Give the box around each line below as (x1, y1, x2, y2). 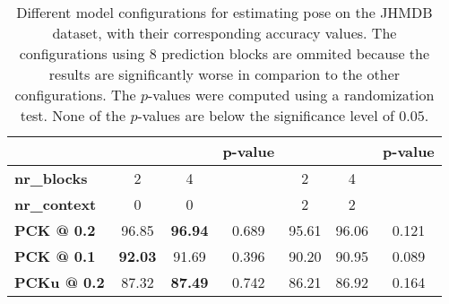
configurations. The (14, 84, 136, 105)
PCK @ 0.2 (14, 220, 96, 240)
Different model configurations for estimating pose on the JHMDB (16, 2, 433, 22)
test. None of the (20, 105, 126, 126)
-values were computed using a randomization (148, 84, 435, 105)
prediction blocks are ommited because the (161, 43, 430, 64)
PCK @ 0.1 (14, 246, 96, 266)
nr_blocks (14, 168, 88, 188)
